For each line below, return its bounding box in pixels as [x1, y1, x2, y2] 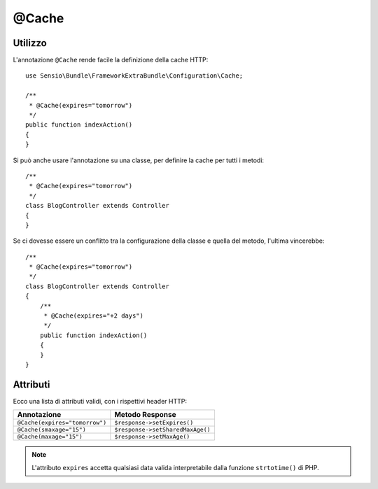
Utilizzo [13, 37, 47, 49]
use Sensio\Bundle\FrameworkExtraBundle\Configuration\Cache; [25, 72, 244, 80]
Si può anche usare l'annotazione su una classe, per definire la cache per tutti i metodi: [13, 156, 265, 164]
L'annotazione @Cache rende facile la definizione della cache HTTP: [13, 56, 209, 64]
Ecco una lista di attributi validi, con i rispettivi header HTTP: [13, 397, 187, 405]
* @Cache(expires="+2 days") [43, 312, 143, 320]
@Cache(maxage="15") [17, 433, 83, 441]
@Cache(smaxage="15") [17, 426, 87, 434]
